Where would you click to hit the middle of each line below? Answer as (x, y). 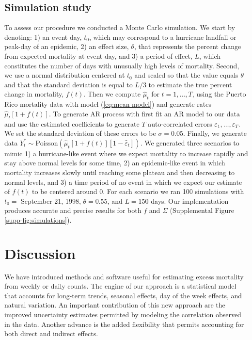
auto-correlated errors (180, 123)
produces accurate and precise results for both (73, 210)
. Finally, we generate (215, 133)
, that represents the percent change (188, 46)
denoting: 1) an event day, (43, 37)
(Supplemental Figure (202, 210)
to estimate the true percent (190, 84)
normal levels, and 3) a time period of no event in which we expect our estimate (123, 182)
